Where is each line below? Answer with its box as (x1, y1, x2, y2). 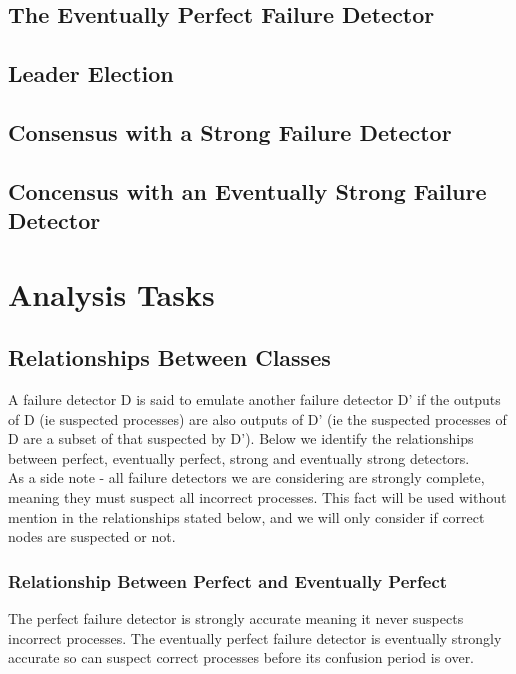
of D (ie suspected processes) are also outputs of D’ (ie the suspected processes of (8, 408, 507, 429)
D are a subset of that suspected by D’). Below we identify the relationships (8, 428, 474, 449)
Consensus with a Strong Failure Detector (8, 116, 452, 147)
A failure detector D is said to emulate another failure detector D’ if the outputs (8, 389, 501, 410)
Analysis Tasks (8, 273, 215, 314)
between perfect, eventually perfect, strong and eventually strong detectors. (8, 447, 470, 468)
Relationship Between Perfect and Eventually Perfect (8, 568, 448, 593)
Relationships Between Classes (8, 342, 331, 373)
